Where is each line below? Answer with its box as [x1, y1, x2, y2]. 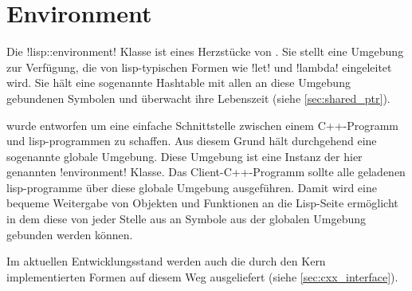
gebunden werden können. [6, 226, 133, 242]
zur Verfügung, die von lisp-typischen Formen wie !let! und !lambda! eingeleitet [6, 58, 392, 75]
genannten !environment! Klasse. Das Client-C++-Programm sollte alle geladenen [6, 163, 406, 180]
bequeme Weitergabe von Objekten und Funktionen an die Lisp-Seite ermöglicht [6, 195, 398, 211]
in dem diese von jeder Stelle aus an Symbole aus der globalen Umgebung [6, 210, 367, 227]
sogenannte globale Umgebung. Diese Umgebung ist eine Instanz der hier [6, 147, 363, 164]
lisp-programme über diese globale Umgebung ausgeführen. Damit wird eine [6, 179, 377, 195]
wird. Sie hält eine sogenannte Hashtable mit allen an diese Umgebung [6, 74, 351, 91]
